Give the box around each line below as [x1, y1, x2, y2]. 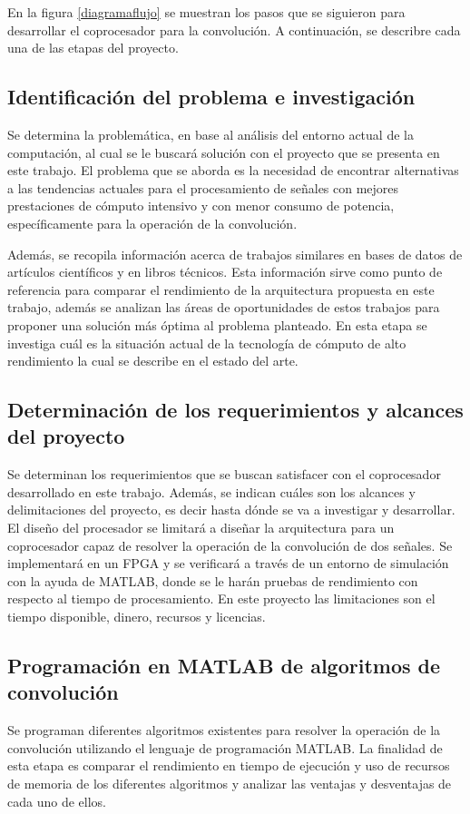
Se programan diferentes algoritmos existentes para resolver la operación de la [7, 721, 441, 740]
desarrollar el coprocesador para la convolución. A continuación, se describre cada [7, 20, 461, 39]
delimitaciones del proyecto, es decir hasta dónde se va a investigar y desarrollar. [7, 500, 455, 519]
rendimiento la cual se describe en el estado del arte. [7, 351, 299, 370]
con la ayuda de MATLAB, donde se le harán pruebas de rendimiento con [7, 571, 418, 590]
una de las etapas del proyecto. [7, 38, 179, 57]
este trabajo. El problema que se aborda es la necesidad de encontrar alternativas [7, 161, 459, 180]
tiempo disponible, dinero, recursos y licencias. [7, 607, 266, 626]
